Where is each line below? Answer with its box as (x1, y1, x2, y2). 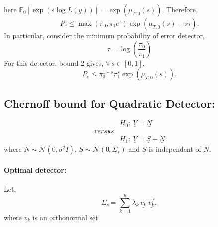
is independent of (149, 144, 201, 154)
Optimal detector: (4, 164, 67, 175)
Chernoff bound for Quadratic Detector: (4, 95, 215, 111)
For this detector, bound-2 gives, (4, 57, 104, 68)
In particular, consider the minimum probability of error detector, (4, 30, 205, 40)
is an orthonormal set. (32, 212, 100, 222)
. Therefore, (162, 4, 198, 14)
